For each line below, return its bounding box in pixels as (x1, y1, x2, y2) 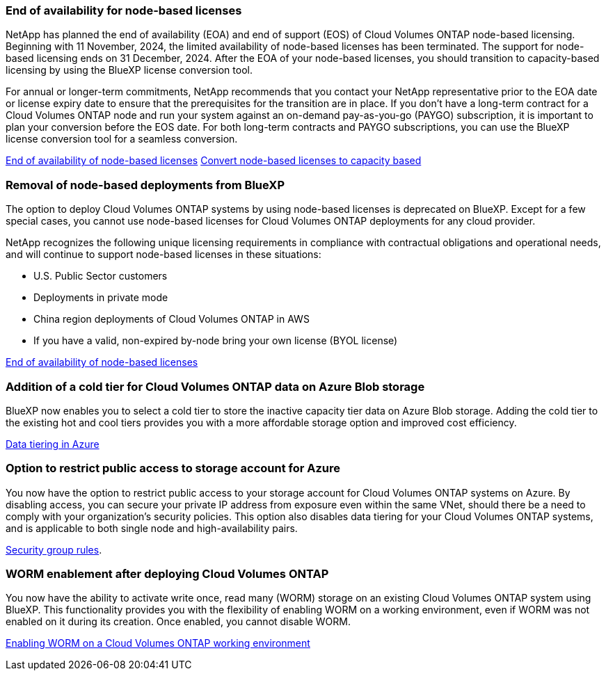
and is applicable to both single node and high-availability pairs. (6, 522, 298, 534)
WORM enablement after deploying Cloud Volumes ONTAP (6, 567, 329, 581)
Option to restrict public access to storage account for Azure (6, 461, 341, 476)
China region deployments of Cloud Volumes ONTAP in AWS (33, 313, 310, 325)
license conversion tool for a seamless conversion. (6, 133, 238, 145)
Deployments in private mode (33, 291, 168, 304)
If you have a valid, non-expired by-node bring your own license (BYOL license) (33, 335, 398, 347)
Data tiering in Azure (6, 437, 99, 450)
